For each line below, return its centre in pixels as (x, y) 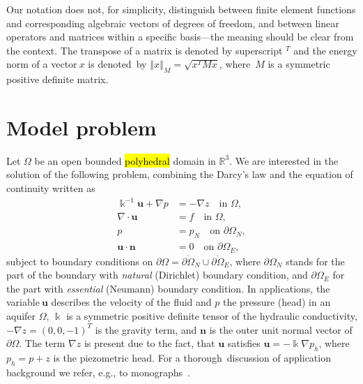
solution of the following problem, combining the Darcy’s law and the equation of (180, 174)
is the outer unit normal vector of (281, 329)
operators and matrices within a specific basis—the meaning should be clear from (180, 37)
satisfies (244, 343)
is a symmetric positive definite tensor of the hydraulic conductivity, (212, 315)
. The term (42, 343)
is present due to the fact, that (149, 343)
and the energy (325, 50)
